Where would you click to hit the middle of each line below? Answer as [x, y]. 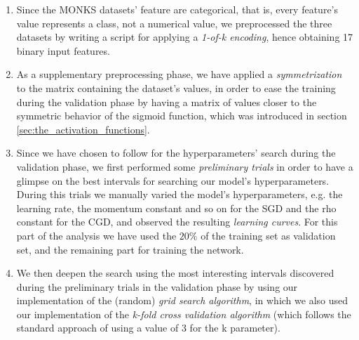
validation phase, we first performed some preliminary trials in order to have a [185, 166]
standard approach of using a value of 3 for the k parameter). [148, 328]
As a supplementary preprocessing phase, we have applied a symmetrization [179, 74]
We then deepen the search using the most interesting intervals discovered [175, 273]
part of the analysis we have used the [96, 235]
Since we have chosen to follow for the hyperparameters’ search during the [176, 153]
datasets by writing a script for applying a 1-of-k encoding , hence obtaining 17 [185, 37]
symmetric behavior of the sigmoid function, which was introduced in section [182, 116]
